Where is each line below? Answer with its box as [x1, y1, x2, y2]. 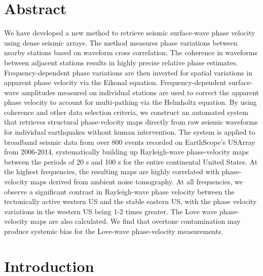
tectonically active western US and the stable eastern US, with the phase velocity [4, 196, 257, 207]
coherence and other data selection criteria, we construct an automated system [4, 106, 248, 117]
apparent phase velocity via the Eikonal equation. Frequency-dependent [4, 77, 227, 88]
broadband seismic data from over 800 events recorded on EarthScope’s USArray [4, 136, 255, 147]
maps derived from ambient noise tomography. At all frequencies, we [30, 176, 243, 187]
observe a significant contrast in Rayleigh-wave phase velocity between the [4, 186, 235, 196]
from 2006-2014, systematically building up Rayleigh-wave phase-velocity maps [4, 146, 249, 157]
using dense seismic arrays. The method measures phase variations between [4, 37, 238, 48]
